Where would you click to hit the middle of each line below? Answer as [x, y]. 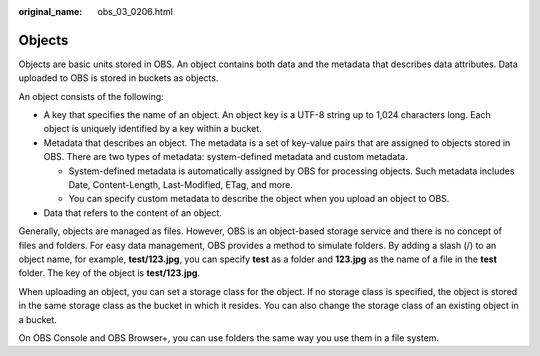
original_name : [50, 11]
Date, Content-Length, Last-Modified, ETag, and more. [181, 185]
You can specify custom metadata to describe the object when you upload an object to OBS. [259, 199]
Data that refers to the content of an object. [132, 212]
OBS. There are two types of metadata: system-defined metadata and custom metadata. [226, 157]
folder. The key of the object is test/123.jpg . [109, 273]
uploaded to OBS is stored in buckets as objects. [118, 78]
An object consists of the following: [91, 96]
